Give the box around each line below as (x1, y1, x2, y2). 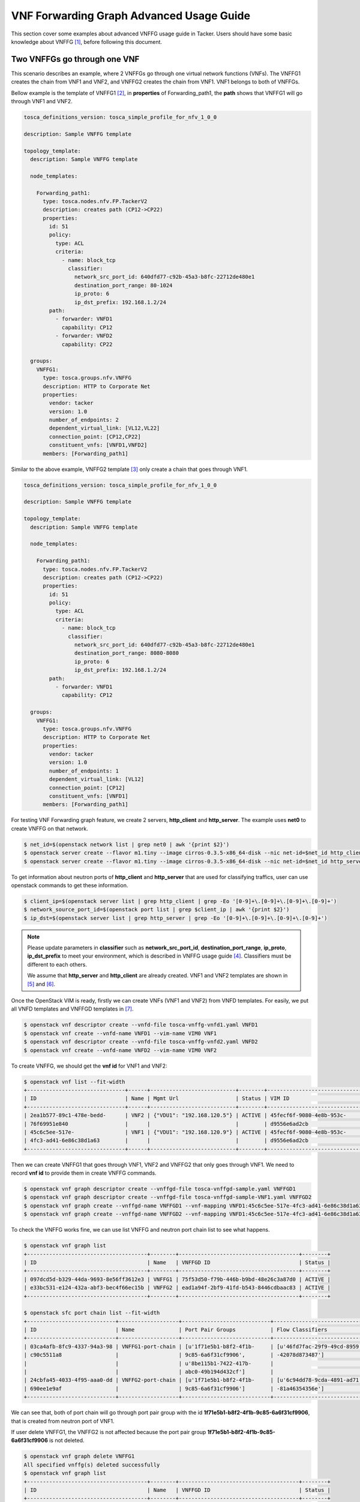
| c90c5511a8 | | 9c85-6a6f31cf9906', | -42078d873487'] (23, 1352, 325, 1358)
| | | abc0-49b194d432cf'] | (23, 1369, 274, 1375)
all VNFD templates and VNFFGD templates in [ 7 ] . (11, 1005, 134, 1012)
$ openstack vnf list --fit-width (23, 1078, 125, 1085)
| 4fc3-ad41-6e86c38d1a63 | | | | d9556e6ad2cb (23, 1137, 309, 1144)
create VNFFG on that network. (11, 825, 88, 832)
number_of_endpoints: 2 (49, 416, 119, 424)
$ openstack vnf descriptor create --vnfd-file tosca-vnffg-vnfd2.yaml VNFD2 (23, 1038, 258, 1045)
